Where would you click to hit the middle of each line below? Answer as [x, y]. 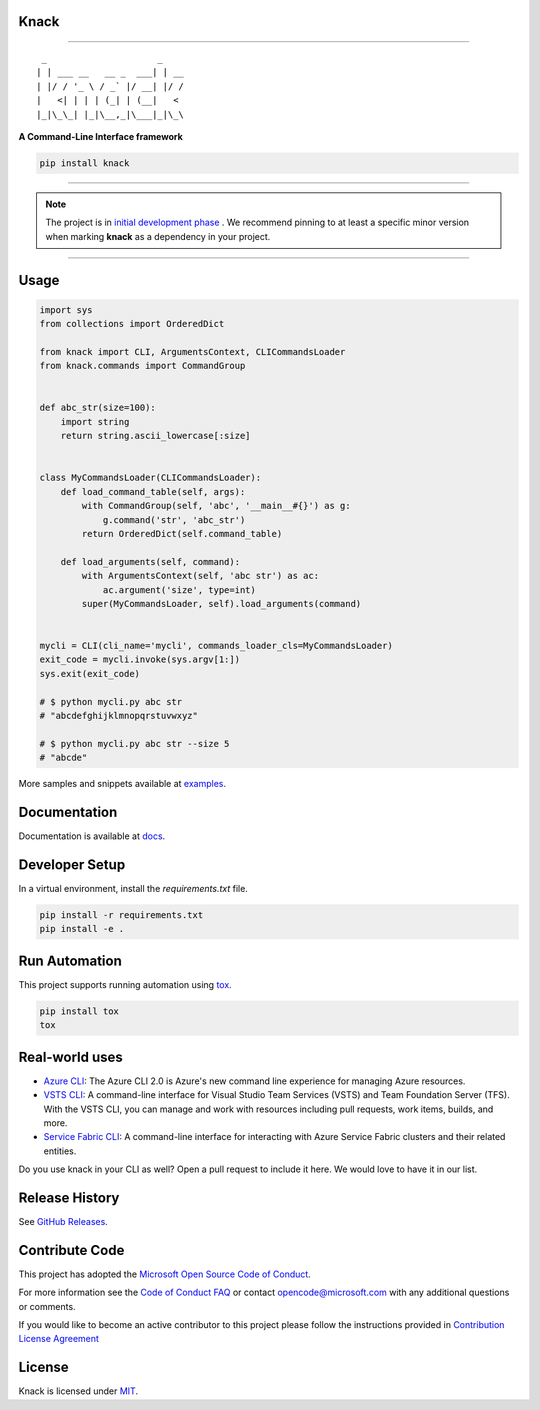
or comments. [47, 1306]
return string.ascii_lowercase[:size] [155, 436]
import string [95, 421]
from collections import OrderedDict [132, 324]
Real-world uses [71, 1056]
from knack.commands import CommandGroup [142, 366]
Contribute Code [71, 1250]
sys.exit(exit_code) [89, 673]
